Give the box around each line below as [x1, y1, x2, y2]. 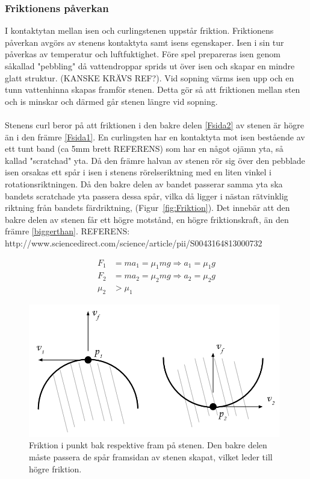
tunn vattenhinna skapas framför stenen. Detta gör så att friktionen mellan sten [5, 83, 300, 96]
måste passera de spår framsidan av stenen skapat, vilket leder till [29, 450, 273, 463]
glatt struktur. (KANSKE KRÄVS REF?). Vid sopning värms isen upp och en [5, 71, 294, 84]
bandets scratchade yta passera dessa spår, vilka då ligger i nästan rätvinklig [5, 189, 288, 202]
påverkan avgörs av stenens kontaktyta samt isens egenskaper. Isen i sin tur [5, 36, 284, 48]
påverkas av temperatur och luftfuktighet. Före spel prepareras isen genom [5, 48, 281, 60]
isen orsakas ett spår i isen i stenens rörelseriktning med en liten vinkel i [5, 166, 271, 178]
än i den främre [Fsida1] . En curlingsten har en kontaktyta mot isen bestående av [5, 130, 305, 143]
